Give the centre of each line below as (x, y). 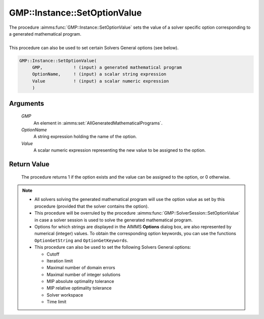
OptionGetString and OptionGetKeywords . (81, 240)
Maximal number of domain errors (81, 268)
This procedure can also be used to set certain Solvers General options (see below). (94, 48)
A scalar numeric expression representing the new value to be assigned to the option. (120, 150)
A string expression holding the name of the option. (85, 137)
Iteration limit (60, 260)
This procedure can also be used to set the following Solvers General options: (113, 247)
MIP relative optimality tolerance (79, 288)
